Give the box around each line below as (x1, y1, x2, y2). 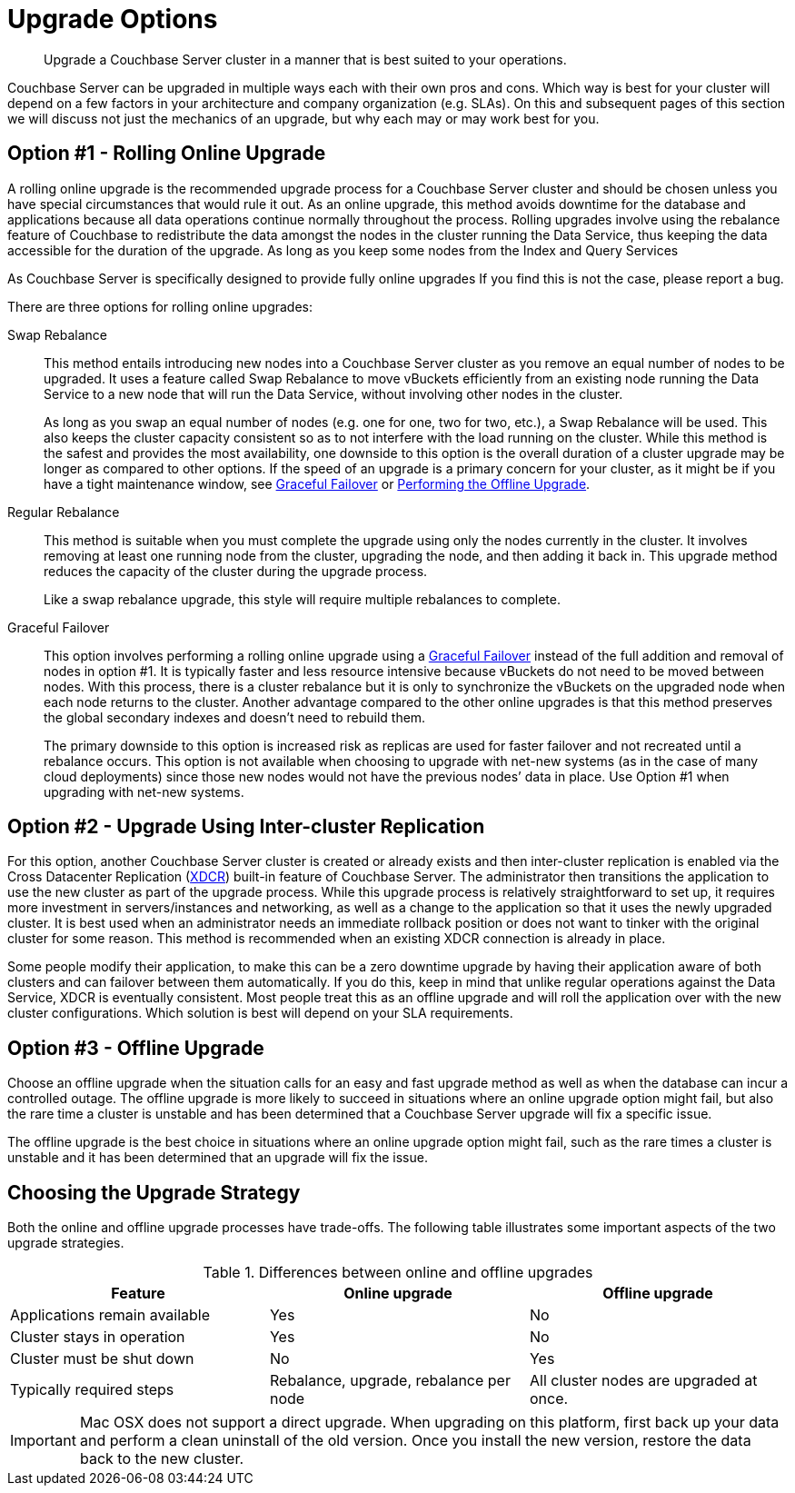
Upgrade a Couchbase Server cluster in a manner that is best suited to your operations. (44, 51, 567, 67)
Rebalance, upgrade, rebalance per (269, 1371, 511, 1390)
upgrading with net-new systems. (44, 783, 244, 800)
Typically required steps (10, 1380, 174, 1399)
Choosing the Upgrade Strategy (7, 1180, 301, 1204)
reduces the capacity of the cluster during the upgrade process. (44, 562, 428, 579)
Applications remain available (10, 1306, 211, 1325)
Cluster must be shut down (10, 1349, 194, 1369)
